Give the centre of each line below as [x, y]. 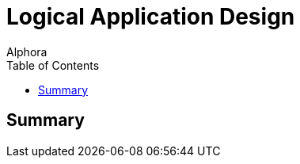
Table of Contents [53, 65]
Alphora [27, 51]
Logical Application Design [151, 17]
